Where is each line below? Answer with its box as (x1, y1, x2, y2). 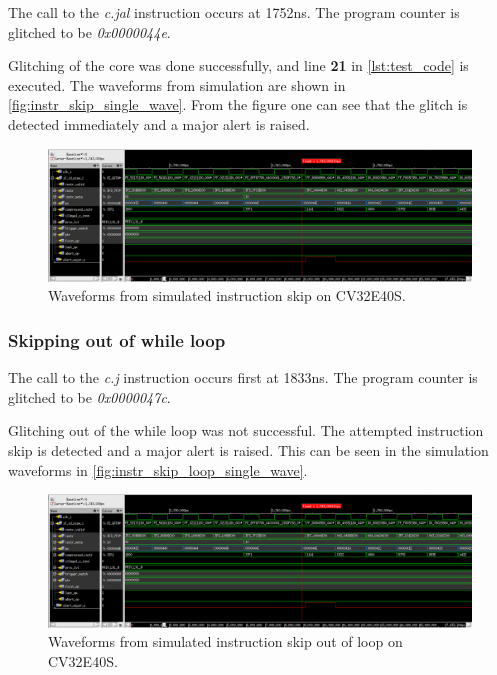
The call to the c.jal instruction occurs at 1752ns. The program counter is (8, 2, 460, 22)
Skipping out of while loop (8, 328, 226, 352)
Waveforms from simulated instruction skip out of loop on (48, 631, 403, 652)
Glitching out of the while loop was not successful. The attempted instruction (8, 420, 484, 441)
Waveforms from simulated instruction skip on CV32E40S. (48, 285, 406, 306)
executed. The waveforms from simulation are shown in (8, 74, 346, 95)
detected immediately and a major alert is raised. (8, 113, 310, 134)
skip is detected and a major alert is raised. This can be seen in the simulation (8, 440, 489, 461)
